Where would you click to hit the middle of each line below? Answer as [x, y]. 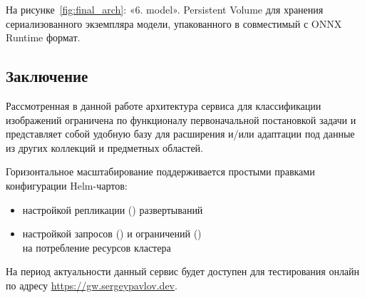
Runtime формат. [43, 37]
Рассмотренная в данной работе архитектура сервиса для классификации [164, 105]
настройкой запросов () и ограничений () [112, 233]
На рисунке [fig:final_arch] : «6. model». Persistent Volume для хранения [165, 9]
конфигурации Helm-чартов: [67, 185]
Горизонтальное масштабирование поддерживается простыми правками [160, 171]
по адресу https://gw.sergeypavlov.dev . [92, 285]
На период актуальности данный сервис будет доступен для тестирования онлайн [183, 271]
